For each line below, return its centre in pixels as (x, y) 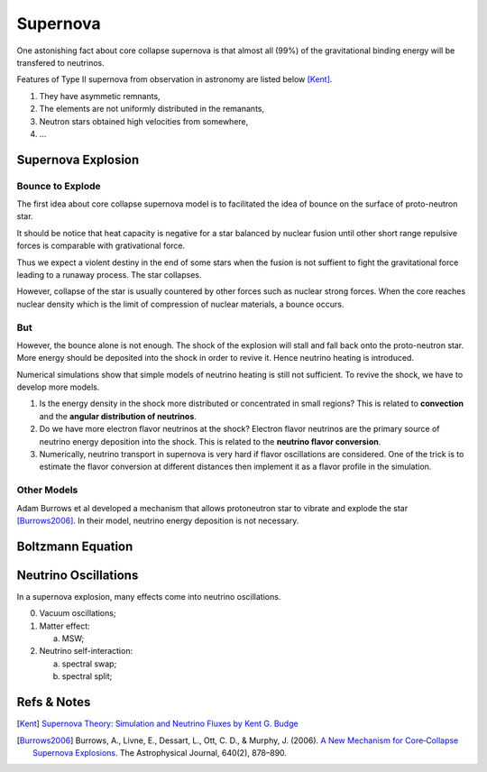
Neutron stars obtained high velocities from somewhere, (144, 121)
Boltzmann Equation (75, 546)
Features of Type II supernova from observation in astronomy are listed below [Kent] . (175, 79)
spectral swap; (89, 664)
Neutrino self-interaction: (86, 651)
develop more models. (58, 387)
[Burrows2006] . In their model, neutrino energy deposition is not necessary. (158, 520)
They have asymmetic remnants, (100, 96)
